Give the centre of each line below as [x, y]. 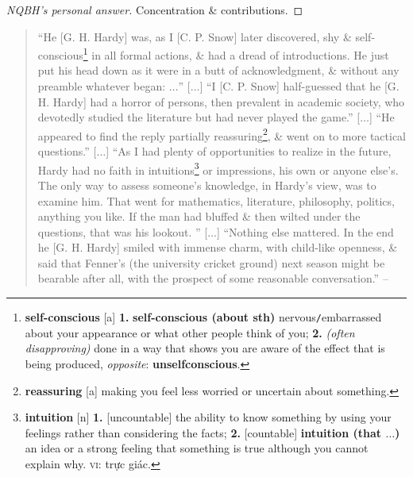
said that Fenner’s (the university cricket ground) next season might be [211, 262]
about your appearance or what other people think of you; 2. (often [190, 332]
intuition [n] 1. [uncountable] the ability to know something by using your [208, 417]
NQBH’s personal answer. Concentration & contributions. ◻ [155, 10]
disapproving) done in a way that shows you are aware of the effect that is [205, 348]
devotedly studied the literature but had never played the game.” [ [199, 117]
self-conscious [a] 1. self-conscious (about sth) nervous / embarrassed [203, 317]
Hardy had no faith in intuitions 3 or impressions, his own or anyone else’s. [218, 168]
